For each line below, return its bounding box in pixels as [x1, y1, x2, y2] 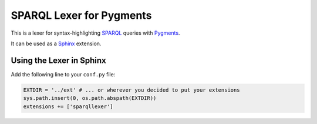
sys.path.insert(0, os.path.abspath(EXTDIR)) [23, 95, 157, 102]
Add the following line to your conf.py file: [11, 71, 116, 78]
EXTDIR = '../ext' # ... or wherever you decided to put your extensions [23, 86, 240, 93]
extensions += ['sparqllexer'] [23, 103, 114, 110]
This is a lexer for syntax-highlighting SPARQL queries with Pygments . [11, 29, 180, 36]
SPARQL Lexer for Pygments [11, 9, 152, 22]
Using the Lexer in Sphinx [11, 55, 106, 65]
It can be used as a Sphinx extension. [11, 40, 102, 47]
